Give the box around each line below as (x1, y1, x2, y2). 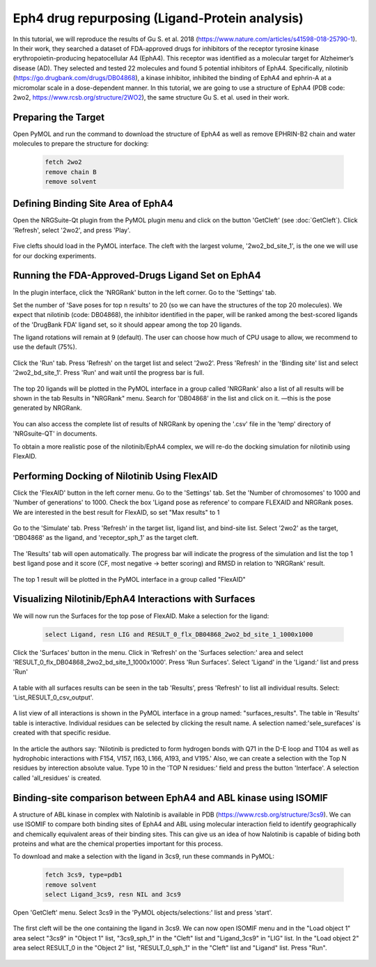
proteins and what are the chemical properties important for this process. (13, 840, 223, 848)
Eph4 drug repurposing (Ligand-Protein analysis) (13, 10, 304, 26)
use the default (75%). (13, 343, 77, 351)
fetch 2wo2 (45, 158, 82, 167)
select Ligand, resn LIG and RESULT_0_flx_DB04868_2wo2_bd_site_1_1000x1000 (45, 631, 313, 638)
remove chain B (45, 168, 97, 176)
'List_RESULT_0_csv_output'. (13, 693, 94, 702)
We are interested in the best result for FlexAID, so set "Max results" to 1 (13, 508, 220, 516)
